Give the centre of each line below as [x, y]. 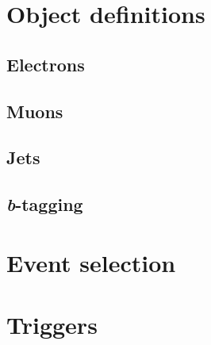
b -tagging [45, 204]
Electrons [46, 64]
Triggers [52, 325]
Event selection [91, 262]
